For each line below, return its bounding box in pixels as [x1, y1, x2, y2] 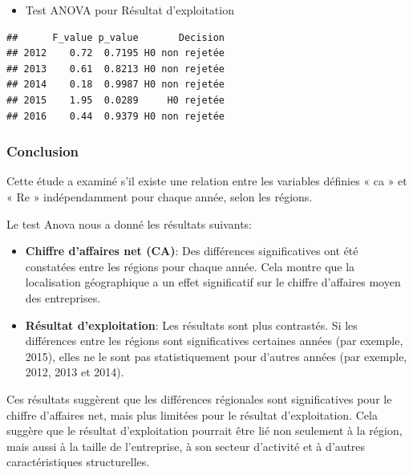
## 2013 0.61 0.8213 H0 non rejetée [6, 63, 225, 75]
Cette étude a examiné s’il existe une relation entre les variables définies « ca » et [6, 173, 407, 189]
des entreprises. [25, 289, 101, 306]
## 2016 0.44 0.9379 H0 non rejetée [6, 110, 225, 122]
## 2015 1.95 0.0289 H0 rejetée [6, 94, 225, 106]
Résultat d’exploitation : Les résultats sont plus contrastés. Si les [25, 316, 358, 333]
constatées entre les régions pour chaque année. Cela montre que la [25, 258, 355, 274]
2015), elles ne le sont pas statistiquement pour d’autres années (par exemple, [25, 347, 407, 364]
